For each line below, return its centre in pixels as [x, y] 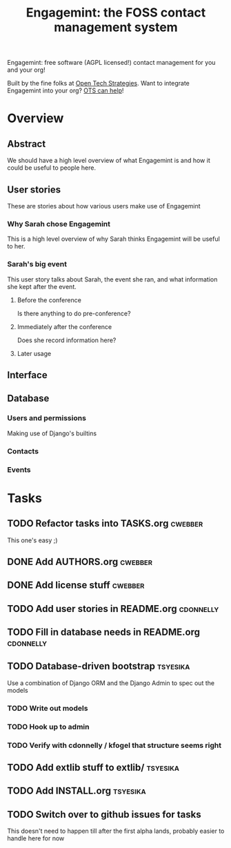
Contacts [23, 451]
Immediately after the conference [64, 326]
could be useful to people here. [52, 168]
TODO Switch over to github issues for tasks [104, 815]
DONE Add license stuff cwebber [76, 585]
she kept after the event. [42, 286]
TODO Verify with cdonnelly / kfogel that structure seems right [114, 745]
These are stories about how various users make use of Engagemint [104, 206]
